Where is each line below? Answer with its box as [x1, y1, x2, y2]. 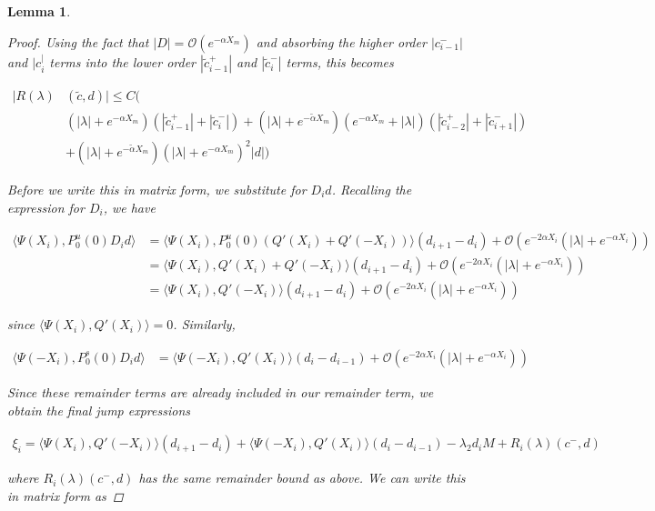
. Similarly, [173, 315, 236, 334]
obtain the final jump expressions [7, 400, 190, 419]
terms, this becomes [286, 53, 394, 72]
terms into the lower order [49, 53, 196, 72]
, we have [103, 197, 156, 216]
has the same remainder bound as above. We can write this [138, 468, 466, 487]
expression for [7, 197, 85, 216]
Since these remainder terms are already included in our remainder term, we [7, 382, 434, 401]
